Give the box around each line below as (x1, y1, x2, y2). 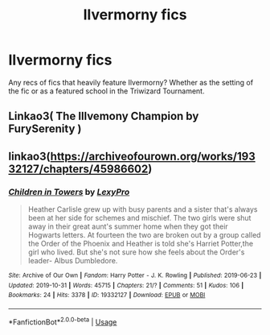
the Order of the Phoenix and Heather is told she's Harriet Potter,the (27, 239, 254, 249)
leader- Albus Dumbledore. (27, 256, 118, 266)
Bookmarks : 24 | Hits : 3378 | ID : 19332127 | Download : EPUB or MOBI (8, 292, 206, 300)
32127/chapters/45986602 (8, 162, 149, 176)
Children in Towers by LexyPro (8, 186, 130, 197)
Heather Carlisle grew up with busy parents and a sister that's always (27, 205, 258, 214)
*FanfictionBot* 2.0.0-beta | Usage (8, 316, 117, 327)
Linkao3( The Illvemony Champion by (8, 110, 199, 123)
